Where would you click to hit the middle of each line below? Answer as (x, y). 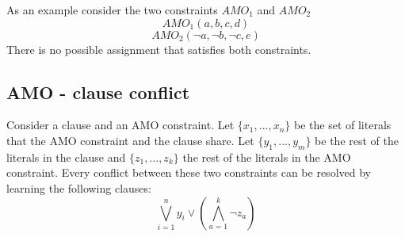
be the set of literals (343, 125)
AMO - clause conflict (98, 92)
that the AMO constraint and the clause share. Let (130, 140)
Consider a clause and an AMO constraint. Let (120, 125)
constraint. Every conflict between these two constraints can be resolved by (189, 172)
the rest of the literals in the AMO (267, 157)
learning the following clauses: (79, 187)
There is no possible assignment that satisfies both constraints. (159, 49)
